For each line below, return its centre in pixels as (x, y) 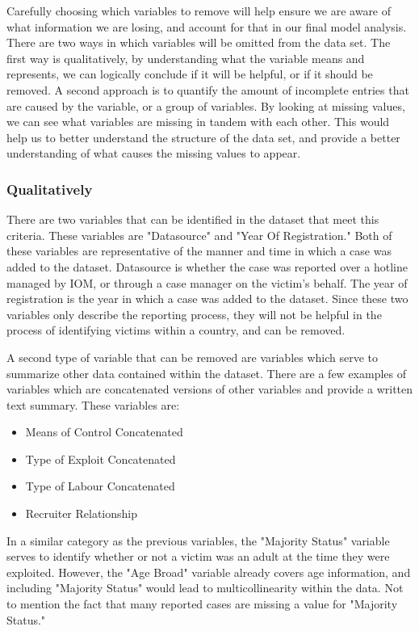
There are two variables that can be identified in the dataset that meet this (193, 219)
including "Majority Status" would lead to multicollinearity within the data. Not (205, 588)
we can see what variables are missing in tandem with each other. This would (198, 122)
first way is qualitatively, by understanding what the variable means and (186, 58)
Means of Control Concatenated (104, 432)
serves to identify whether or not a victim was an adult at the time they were (198, 556)
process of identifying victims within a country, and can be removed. (176, 330)
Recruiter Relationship (82, 513)
